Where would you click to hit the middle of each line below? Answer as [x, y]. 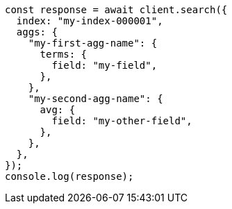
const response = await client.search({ [116, 10]
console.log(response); [69, 176]
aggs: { [37, 32]
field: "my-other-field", [122, 121]
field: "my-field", [105, 65]
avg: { [58, 110]
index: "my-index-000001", [90, 21]
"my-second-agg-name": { [96, 99]
